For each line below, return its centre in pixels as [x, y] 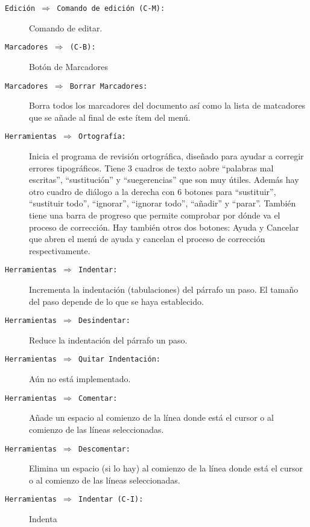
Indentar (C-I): [111, 500]
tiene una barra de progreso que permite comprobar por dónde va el [155, 215]
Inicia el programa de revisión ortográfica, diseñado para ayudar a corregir [166, 156]
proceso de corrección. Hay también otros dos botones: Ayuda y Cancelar [164, 227]
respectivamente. [60, 250]
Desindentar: [104, 321]
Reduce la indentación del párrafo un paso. [108, 340]
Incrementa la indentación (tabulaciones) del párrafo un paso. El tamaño [164, 289]
